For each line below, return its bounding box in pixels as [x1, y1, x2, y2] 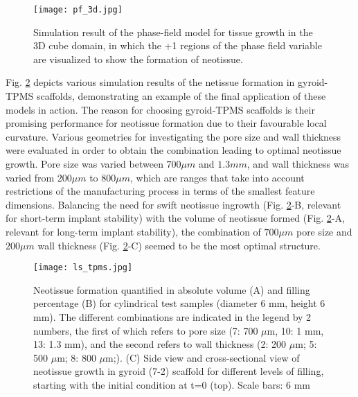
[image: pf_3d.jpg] [33, 5, 123, 15]
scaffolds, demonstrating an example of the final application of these [36, 89, 326, 103]
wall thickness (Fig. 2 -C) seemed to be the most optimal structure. [37, 238, 321, 252]
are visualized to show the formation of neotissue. [33, 51, 243, 66]
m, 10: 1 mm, [267, 323, 324, 337]
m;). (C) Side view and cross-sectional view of [105, 350, 300, 364]
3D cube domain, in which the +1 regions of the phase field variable [33, 38, 322, 53]
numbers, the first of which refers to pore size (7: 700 [33, 323, 258, 337]
